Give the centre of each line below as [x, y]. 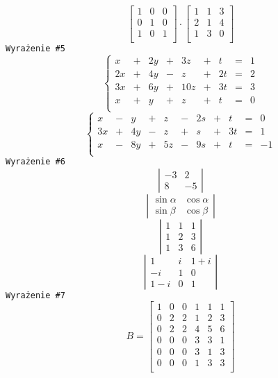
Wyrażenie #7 [35, 295]
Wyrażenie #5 [35, 49]
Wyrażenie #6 [35, 162]
